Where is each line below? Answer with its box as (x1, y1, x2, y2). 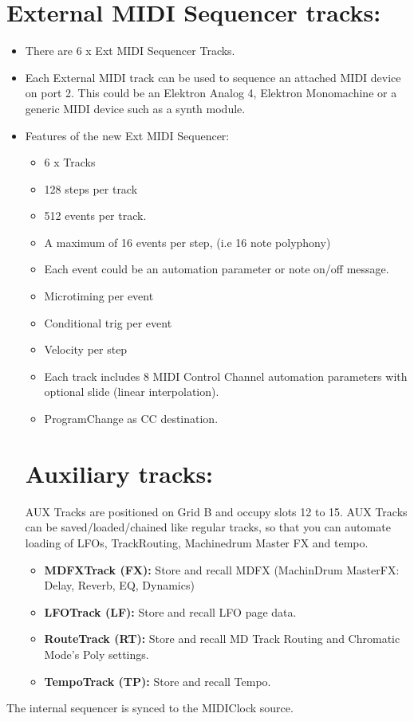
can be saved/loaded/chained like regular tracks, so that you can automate (25, 519, 391, 535)
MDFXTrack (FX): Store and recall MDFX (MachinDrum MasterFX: (44, 561, 400, 578)
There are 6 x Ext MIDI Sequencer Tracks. (25, 42, 235, 59)
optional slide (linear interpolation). (44, 383, 219, 400)
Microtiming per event (44, 288, 154, 304)
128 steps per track (44, 180, 138, 197)
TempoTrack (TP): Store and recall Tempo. (44, 672, 271, 689)
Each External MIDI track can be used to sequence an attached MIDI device (25, 69, 401, 85)
